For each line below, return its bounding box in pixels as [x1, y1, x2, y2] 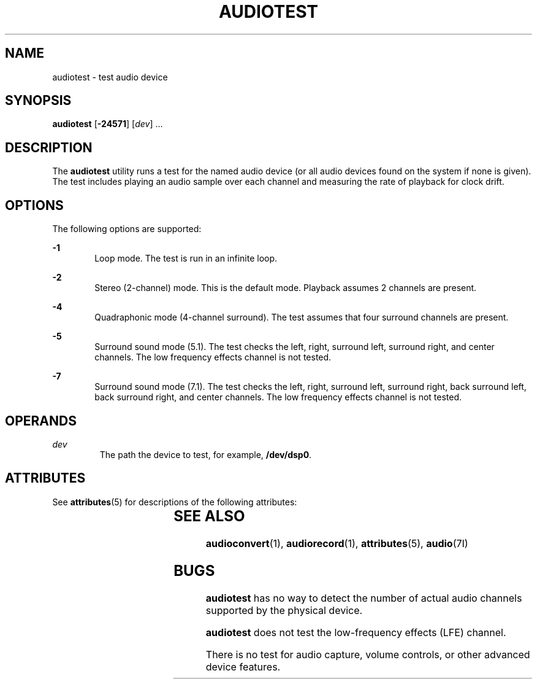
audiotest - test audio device [52, 71, 168, 82]
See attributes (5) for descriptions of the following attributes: [52, 496, 297, 507]
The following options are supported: [52, 223, 202, 235]
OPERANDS [5, 413, 77, 429]
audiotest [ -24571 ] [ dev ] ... [52, 119, 163, 130]
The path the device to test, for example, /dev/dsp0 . [99, 449, 312, 460]
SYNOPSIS [5, 93, 72, 109]
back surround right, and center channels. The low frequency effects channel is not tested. [94, 392, 462, 403]
